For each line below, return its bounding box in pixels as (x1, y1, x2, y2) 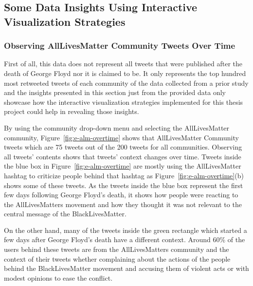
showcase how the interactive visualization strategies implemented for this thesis (4, 96, 243, 107)
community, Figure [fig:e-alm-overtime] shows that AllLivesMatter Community (4, 132, 239, 142)
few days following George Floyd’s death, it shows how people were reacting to (4, 190, 238, 200)
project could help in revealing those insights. (4, 106, 139, 116)
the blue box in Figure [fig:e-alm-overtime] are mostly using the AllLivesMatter (4, 161, 241, 171)
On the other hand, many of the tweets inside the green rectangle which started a (4, 225, 247, 235)
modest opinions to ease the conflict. (4, 272, 113, 283)
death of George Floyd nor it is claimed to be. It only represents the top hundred (4, 68, 246, 78)
